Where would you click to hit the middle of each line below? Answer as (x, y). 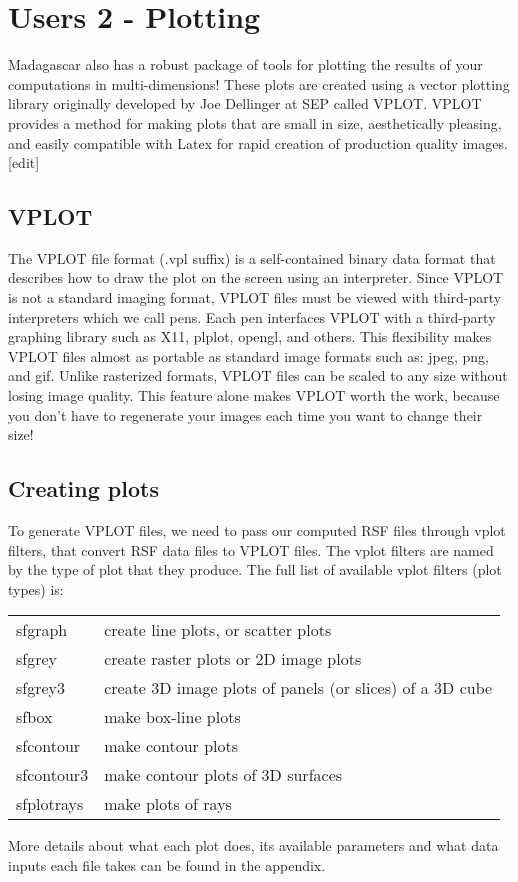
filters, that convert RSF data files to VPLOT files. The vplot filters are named (251, 549)
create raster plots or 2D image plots (233, 659)
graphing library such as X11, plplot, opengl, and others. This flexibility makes (250, 336)
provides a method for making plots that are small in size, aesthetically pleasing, (255, 122)
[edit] (24, 162)
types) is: (36, 588)
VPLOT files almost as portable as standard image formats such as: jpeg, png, (248, 355)
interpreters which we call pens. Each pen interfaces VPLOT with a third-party (252, 316)
